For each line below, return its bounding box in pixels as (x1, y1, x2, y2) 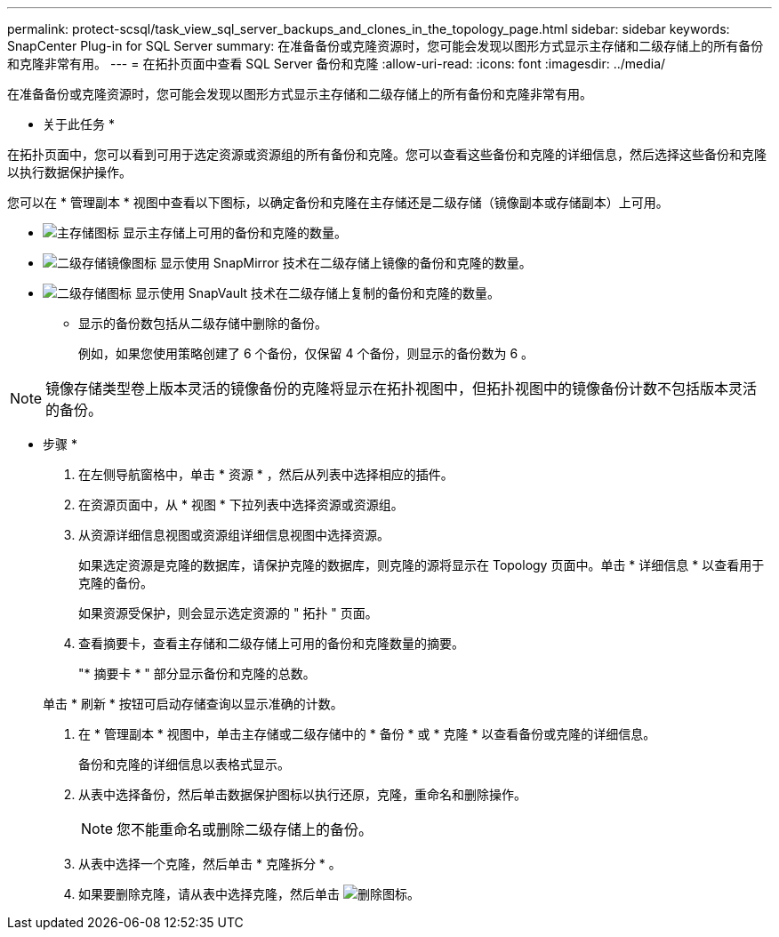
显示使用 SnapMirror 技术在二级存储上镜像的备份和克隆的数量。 (159, 255, 532, 270)
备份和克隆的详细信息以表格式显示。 (78, 757, 290, 772)
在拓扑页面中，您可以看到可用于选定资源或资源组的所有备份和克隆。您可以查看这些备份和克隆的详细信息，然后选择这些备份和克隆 (7, 147, 767, 162)
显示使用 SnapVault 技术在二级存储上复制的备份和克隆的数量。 (134, 285, 501, 300)
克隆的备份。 (78, 575, 153, 590)
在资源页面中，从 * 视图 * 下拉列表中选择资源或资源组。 (78, 497, 404, 512)
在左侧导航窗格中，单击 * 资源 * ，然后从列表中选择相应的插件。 (78, 467, 454, 482)
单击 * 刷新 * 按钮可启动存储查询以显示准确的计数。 (43, 696, 343, 711)
